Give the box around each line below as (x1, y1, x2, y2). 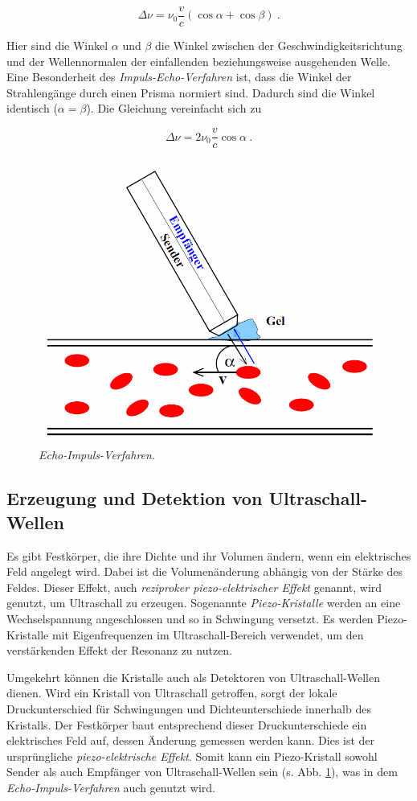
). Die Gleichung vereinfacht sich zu (86, 100, 262, 117)
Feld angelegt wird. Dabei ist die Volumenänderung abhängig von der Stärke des (6, 563, 403, 580)
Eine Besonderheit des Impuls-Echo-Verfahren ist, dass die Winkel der (6, 68, 352, 85)
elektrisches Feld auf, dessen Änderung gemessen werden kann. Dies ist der (6, 732, 375, 749)
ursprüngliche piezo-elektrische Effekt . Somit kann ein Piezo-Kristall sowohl (6, 747, 378, 764)
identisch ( (6, 100, 58, 117)
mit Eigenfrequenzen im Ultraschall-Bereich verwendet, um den (51, 626, 364, 643)
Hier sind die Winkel (6, 37, 108, 54)
